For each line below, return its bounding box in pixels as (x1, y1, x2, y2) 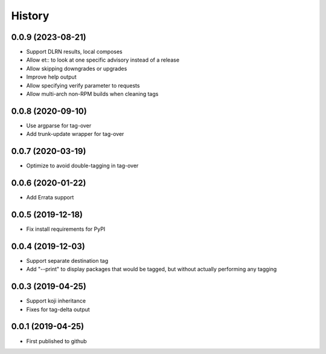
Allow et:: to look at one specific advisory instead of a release (26, 56, 180, 63)
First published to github (26, 337, 87, 344)
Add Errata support (26, 194, 74, 201)
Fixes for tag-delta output (26, 306, 90, 313)
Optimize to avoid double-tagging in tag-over (26, 162, 139, 169)
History (11, 9, 50, 22)
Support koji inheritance (26, 297, 86, 304)
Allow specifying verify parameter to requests (26, 82, 140, 89)
